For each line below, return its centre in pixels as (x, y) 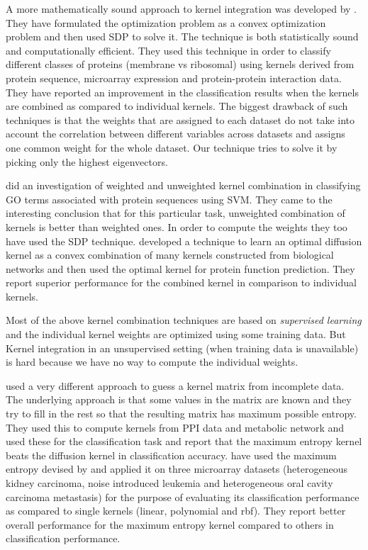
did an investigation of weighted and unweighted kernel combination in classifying (183, 185)
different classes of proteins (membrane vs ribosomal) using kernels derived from (180, 64)
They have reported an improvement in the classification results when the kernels (182, 92)
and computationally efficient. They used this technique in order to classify (168, 50)
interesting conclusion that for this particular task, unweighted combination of (175, 213)
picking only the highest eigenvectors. (87, 161)
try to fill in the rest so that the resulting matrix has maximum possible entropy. (181, 414)
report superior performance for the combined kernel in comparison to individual (181, 282)
